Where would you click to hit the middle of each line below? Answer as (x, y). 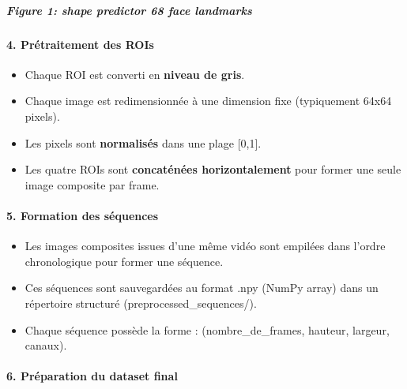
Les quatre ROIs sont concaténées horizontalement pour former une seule (213, 169)
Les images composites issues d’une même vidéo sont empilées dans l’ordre (205, 246)
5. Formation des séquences (83, 215)
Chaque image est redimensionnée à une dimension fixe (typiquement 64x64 (208, 101)
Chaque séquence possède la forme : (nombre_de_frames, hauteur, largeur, (207, 329)
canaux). (46, 345)
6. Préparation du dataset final (92, 376)
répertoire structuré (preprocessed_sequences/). (141, 303)
